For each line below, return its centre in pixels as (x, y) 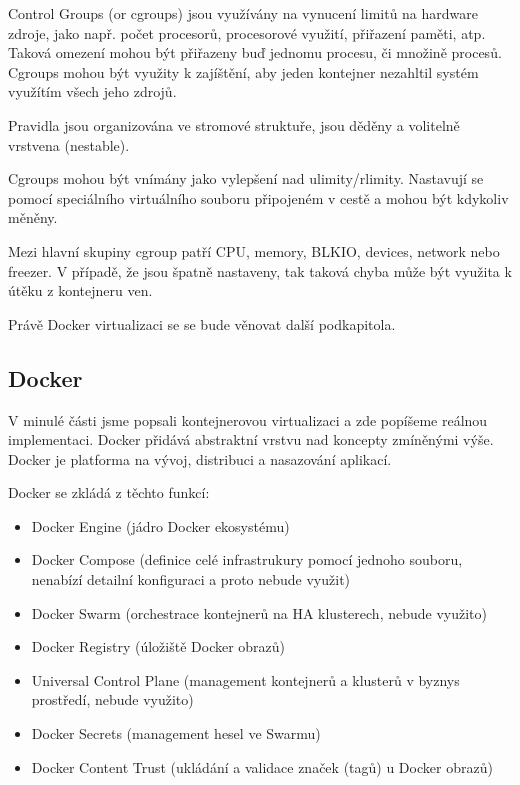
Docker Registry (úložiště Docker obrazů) (158, 646)
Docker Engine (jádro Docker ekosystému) (160, 525)
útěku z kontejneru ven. (80, 290)
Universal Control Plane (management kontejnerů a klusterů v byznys (245, 679)
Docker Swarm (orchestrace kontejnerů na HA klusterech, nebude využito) (259, 612)
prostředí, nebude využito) (112, 699)
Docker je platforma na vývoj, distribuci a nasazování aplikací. (200, 458)
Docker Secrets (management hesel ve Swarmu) (176, 733)
